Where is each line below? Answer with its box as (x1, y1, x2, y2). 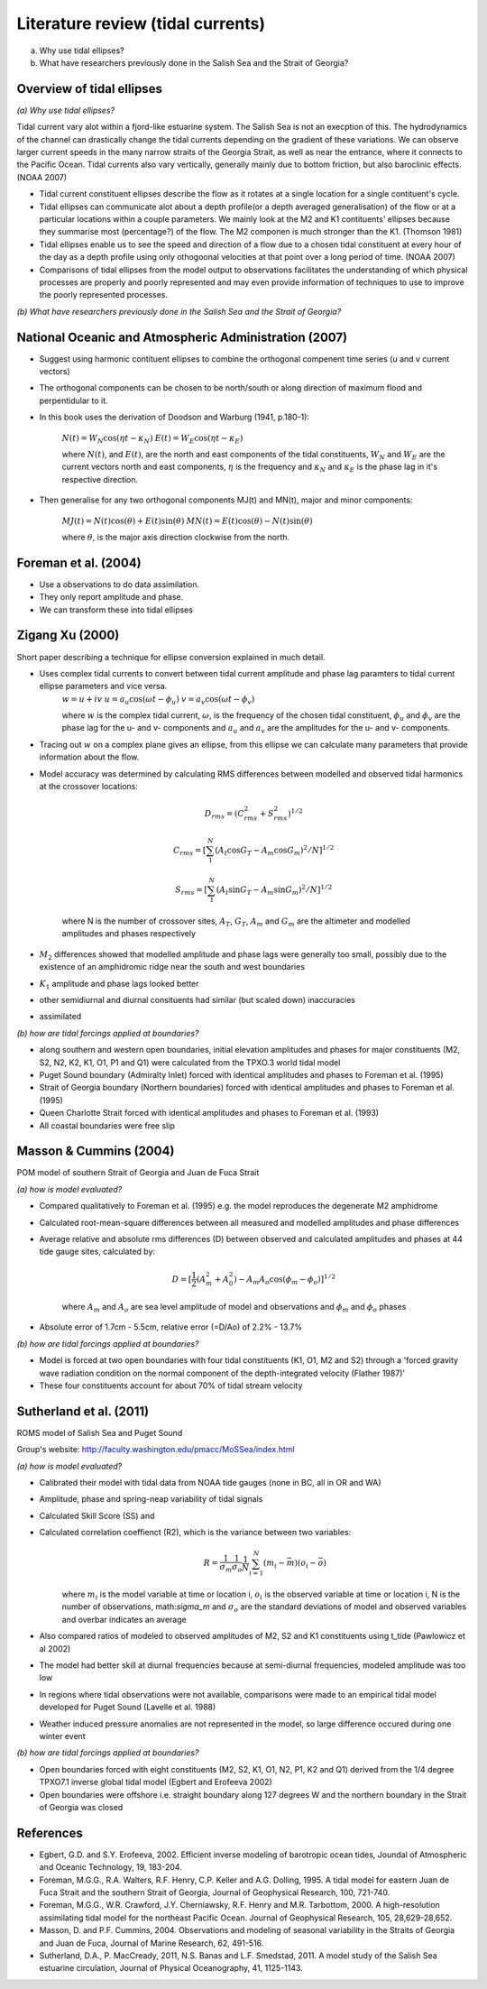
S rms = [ (174, 885, 207, 898)
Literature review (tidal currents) (16, 14, 266, 33)
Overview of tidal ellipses (16, 81, 162, 97)
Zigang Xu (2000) (16, 628, 120, 643)
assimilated (39, 1011, 82, 1022)
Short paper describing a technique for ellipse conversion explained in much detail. (16, 651, 326, 662)
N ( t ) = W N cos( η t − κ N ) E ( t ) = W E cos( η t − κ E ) (61, 433, 243, 446)
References (16, 1825, 83, 1840)
